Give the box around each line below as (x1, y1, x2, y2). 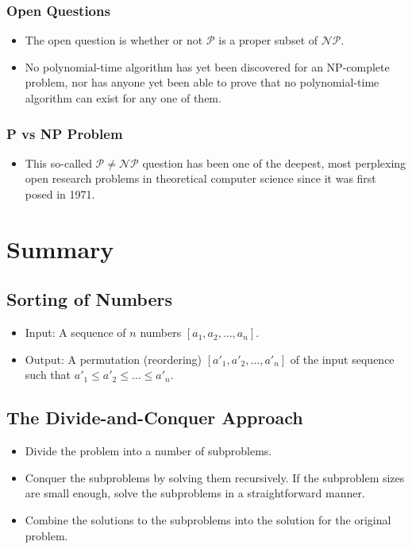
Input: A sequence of (25, 324, 126, 341)
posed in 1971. (25, 186, 95, 202)
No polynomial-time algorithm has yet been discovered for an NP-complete (25, 58, 390, 75)
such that (25, 366, 71, 383)
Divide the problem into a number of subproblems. (25, 443, 272, 459)
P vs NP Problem (6, 123, 123, 143)
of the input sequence (290, 350, 395, 367)
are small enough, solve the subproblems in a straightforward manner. (25, 485, 365, 501)
